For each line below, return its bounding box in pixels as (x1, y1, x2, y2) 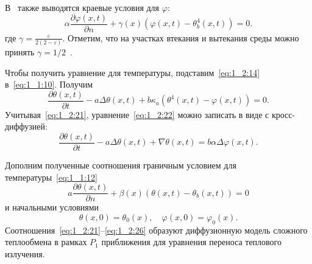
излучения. (5, 247, 45, 260)
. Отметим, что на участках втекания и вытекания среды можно (62, 31, 299, 44)
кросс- (271, 108, 296, 120)
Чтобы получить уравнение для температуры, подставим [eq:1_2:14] (5, 66, 260, 78)
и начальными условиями (5, 201, 99, 214)
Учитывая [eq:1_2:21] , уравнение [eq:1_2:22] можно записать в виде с (5, 108, 269, 120)
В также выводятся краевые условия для (5, 1, 160, 13)
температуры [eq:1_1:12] (5, 170, 97, 183)
